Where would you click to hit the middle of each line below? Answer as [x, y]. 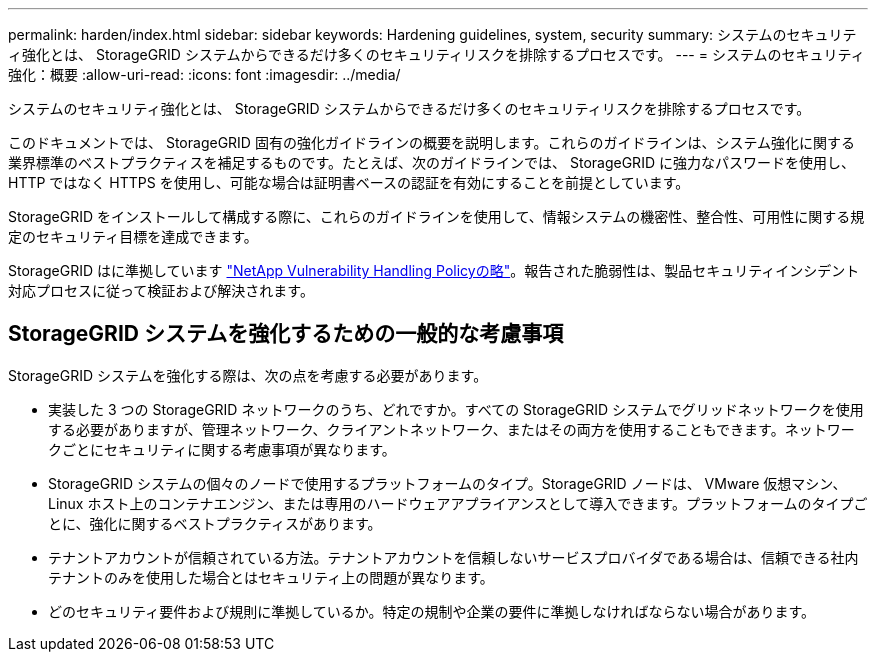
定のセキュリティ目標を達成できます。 [133, 236]
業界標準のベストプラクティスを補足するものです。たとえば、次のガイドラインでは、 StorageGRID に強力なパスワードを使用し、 [431, 162]
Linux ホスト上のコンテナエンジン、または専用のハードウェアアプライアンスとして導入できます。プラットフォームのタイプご [458, 503]
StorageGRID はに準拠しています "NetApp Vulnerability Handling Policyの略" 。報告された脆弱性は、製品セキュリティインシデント [434, 270]
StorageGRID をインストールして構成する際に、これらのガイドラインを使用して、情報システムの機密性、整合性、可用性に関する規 [436, 216]
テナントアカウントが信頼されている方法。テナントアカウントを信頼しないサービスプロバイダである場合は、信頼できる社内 [453, 557]
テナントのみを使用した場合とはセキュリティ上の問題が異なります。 [271, 577]
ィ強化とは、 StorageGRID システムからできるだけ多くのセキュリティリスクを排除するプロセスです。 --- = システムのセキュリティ [436, 54]
